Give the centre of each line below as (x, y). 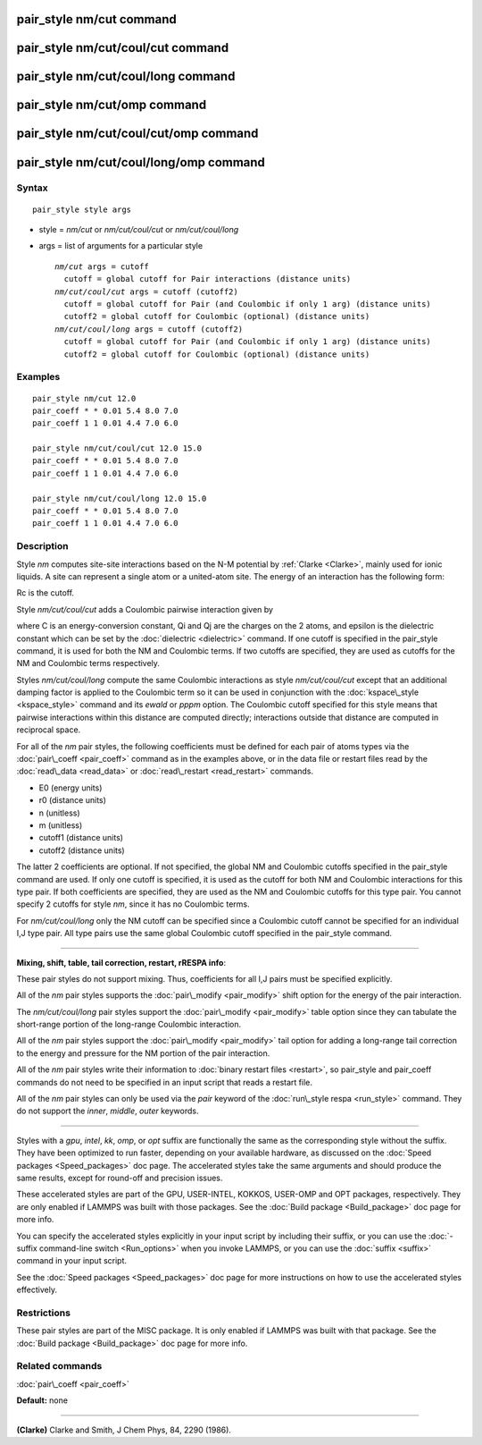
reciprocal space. (49, 730)
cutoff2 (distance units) (82, 850)
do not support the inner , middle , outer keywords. (108, 1111)
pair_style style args (82, 209)
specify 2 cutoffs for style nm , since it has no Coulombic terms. (133, 904)
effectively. (37, 1290)
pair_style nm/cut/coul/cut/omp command (137, 134)
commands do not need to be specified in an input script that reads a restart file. (164, 1082)
